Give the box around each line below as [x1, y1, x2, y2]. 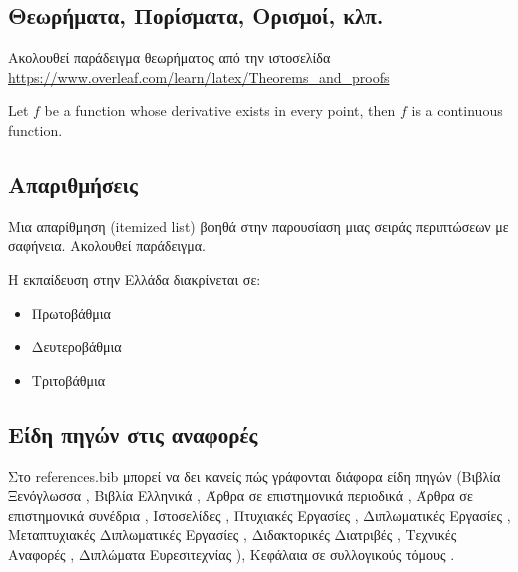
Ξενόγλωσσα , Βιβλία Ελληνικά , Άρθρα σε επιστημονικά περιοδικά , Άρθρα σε [8, 485, 473, 506]
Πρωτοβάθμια [31, 302, 111, 323]
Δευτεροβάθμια [31, 336, 122, 357]
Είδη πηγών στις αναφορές [8, 418, 258, 449]
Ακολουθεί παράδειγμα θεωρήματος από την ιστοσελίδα [8, 47, 331, 68]
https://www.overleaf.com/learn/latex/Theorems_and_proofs [8, 66, 390, 87]
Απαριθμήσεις [8, 168, 138, 199]
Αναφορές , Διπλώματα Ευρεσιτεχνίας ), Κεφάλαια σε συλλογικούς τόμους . [8, 543, 455, 564]
